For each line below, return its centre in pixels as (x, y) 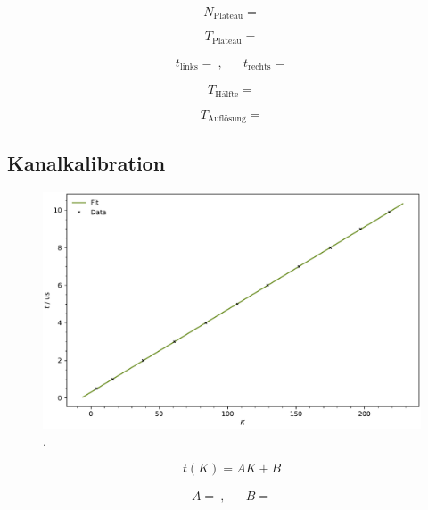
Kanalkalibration (86, 162)
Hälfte (227, 94)
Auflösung (226, 119)
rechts (259, 67)
